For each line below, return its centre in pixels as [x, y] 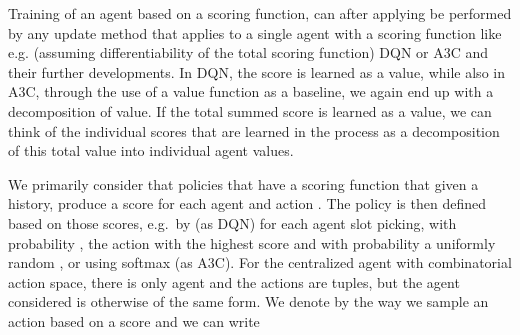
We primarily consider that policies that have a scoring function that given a [243, 183]
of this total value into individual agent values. [151, 150]
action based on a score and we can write [134, 320]
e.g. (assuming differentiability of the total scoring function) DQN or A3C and [248, 52]
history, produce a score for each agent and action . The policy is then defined [247, 203]
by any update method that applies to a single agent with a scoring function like [255, 32]
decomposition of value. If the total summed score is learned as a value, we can [250, 110]
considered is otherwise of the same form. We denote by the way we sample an [248, 301]
